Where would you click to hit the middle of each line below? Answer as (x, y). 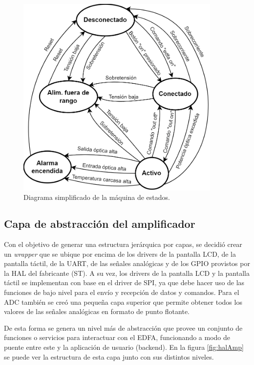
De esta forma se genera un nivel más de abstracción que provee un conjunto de (123, 328)
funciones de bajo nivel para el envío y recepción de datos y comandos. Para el (122, 292)
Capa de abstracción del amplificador (100, 224)
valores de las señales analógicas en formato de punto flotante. (97, 311)
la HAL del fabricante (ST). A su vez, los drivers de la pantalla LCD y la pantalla (127, 273)
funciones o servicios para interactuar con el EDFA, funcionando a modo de (117, 337)
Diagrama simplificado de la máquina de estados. (97, 197)
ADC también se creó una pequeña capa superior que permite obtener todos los (123, 302)
